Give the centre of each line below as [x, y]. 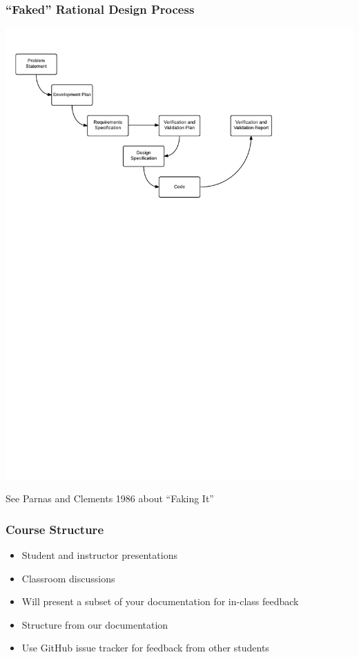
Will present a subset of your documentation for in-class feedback [160, 601]
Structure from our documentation [95, 624]
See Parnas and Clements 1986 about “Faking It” [110, 498]
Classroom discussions [68, 578]
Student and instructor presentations [99, 555]
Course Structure [55, 529]
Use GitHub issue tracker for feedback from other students [145, 648]
